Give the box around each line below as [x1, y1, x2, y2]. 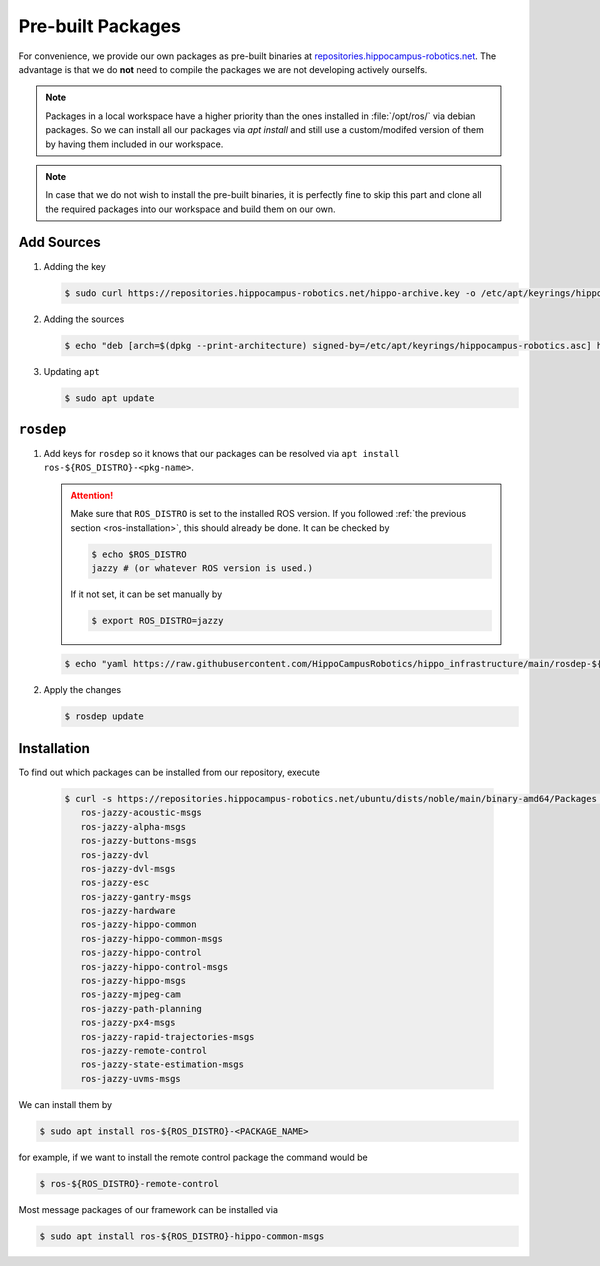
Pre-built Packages [18, 15, 182, 37]
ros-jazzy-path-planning [80, 1003, 202, 1014]
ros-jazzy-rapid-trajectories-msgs [80, 1031, 255, 1042]
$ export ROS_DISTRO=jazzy [91, 615, 224, 626]
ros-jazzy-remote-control [80, 1045, 208, 1056]
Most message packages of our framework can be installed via [18, 1203, 279, 1215]
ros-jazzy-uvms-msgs [80, 1073, 182, 1084]
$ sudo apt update [64, 392, 155, 404]
